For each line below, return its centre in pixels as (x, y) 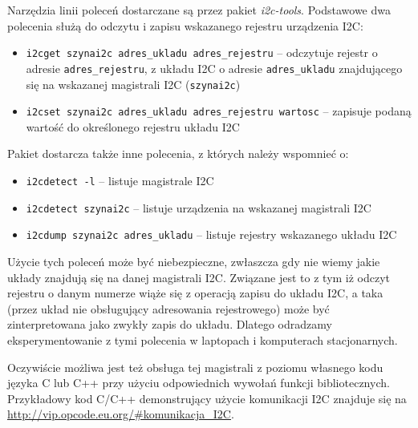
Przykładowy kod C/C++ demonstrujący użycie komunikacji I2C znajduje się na (207, 398)
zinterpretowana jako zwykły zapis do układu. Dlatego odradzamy (170, 324)
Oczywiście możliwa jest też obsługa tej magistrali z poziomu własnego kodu (195, 367)
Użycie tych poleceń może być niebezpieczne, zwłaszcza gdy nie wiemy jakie (194, 261)
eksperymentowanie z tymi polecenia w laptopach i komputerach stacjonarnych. (203, 339)
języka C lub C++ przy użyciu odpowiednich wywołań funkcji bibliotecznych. (199, 383)
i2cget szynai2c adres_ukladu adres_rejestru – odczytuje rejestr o (202, 52)
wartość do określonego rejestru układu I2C (133, 126)
